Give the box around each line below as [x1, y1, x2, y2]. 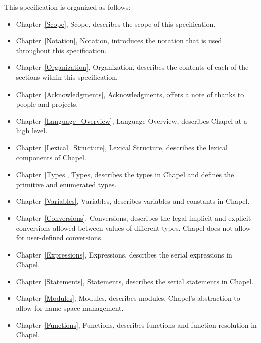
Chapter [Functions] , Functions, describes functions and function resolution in [16, 319, 257, 330]
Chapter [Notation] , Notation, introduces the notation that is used [16, 35, 222, 46]
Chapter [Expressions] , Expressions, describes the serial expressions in [16, 249, 232, 260]
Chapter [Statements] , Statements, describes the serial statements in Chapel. [16, 276, 254, 286]
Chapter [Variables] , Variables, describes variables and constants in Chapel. [16, 196, 250, 206]
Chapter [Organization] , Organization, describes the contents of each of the [16, 62, 249, 72]
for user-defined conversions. [16, 232, 103, 243]
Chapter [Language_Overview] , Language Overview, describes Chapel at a [16, 115, 247, 126]
